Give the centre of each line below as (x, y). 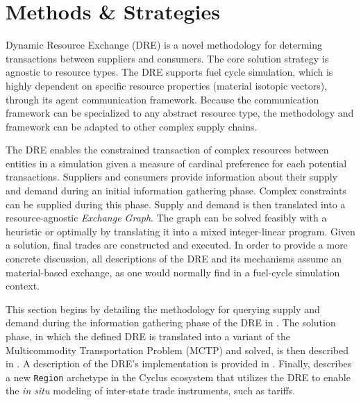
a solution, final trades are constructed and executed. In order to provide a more (177, 245)
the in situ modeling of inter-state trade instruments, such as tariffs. (151, 391)
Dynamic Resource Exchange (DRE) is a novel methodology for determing (164, 45)
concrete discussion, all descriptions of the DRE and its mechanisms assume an (174, 259)
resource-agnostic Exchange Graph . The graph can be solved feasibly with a (166, 218)
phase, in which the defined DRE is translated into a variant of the (148, 336)
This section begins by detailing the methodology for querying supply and (163, 309)
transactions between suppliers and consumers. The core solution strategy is (167, 58)
